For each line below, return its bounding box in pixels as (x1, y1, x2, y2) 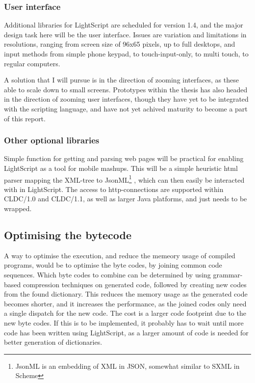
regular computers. (4, 58, 60, 68)
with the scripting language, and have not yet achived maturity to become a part (4, 103, 248, 113)
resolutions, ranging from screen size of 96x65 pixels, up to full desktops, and (4, 39, 235, 49)
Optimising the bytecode (4, 227, 132, 242)
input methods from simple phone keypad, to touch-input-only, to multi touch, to (4, 49, 249, 58)
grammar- (213, 269, 243, 279)
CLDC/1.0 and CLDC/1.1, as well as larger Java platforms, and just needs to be (4, 193, 247, 204)
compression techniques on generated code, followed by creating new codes (23, 279, 247, 289)
